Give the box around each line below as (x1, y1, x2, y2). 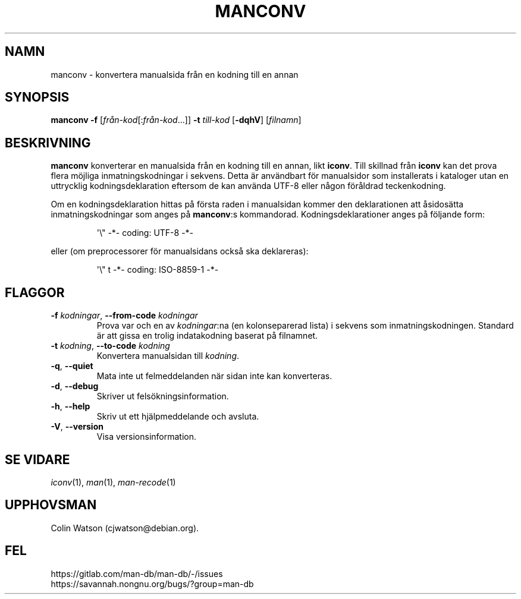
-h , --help (51, 401, 90, 412)
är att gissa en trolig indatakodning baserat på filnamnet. (96, 330, 318, 341)
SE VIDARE (5, 452, 70, 467)
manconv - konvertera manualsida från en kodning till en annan (51, 69, 299, 80)
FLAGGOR (5, 285, 65, 300)
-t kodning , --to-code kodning (51, 341, 170, 351)
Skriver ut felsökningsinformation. (96, 391, 229, 402)
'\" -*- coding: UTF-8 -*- (96, 228, 194, 238)
